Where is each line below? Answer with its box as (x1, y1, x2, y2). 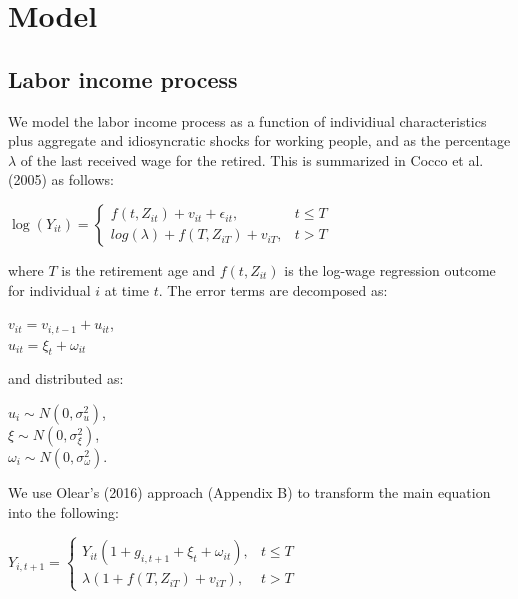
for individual (8, 279, 91, 300)
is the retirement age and (61, 259, 216, 280)
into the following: (8, 501, 119, 522)
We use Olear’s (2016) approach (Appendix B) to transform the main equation (8, 481, 491, 502)
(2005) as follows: (8, 169, 114, 190)
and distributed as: (8, 368, 124, 389)
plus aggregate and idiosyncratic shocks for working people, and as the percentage (8, 130, 511, 151)
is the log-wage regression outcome (284, 259, 496, 280)
